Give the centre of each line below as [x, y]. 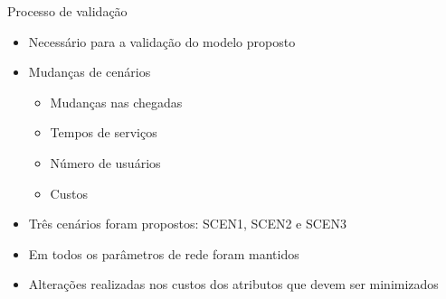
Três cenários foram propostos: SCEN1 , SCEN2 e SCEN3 [187, 224]
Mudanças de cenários [90, 72]
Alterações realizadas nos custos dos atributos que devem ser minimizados [233, 284]
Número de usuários [105, 162]
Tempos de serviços [104, 132]
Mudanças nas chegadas [116, 102]
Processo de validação [67, 11]
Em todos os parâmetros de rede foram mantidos [164, 253]
